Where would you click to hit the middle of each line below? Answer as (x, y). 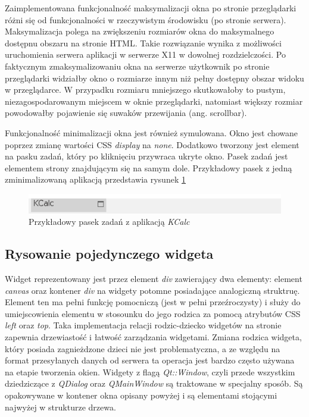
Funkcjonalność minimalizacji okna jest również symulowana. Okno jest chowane (152, 132)
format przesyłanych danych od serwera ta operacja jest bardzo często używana (150, 360)
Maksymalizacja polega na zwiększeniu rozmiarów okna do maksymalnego (140, 31)
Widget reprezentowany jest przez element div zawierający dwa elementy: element (154, 279)
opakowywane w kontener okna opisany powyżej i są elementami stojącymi (141, 395)
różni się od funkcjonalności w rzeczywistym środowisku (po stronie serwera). (146, 19)
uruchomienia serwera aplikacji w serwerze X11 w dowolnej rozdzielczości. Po (145, 54)
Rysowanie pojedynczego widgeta (109, 254)
